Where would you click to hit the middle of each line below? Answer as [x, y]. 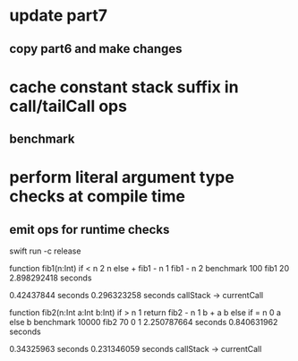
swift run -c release [45, 251]
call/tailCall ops [68, 106]
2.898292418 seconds [51, 278]
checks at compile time [98, 197]
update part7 [58, 16]
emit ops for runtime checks [89, 229]
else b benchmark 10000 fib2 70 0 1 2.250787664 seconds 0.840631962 [144, 322]
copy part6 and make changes [96, 49]
